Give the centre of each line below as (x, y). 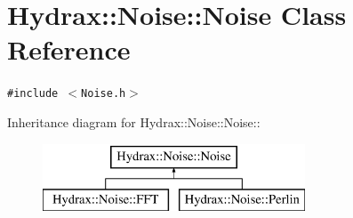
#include (33, 94)
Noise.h (104, 94)
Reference (69, 49)
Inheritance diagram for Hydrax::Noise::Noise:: (134, 121)
